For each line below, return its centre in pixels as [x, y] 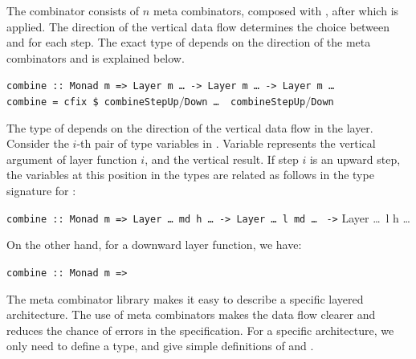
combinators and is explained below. [96, 57]
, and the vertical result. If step [222, 159]
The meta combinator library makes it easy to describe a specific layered [185, 298]
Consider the [38, 143]
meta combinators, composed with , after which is [276, 10]
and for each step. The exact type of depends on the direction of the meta [189, 42]
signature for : [41, 191]
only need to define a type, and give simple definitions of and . [160, 346]
